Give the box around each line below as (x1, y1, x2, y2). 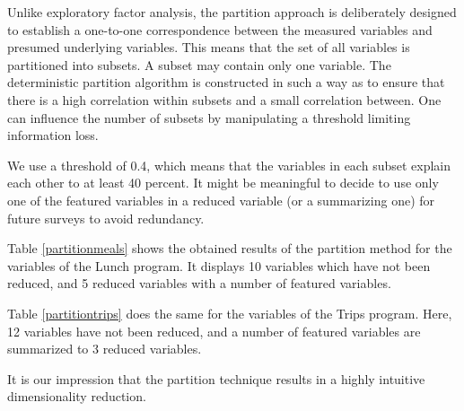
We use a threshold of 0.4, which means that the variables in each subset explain (7, 155, 451, 174)
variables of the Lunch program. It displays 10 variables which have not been (7, 256, 431, 275)
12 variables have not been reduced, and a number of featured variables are (7, 321, 421, 340)
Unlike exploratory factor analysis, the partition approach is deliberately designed (7, 3, 457, 21)
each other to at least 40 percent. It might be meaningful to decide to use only (7, 173, 439, 192)
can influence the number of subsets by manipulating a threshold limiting (7, 108, 411, 127)
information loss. (7, 126, 99, 144)
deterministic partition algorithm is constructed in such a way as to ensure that (7, 73, 445, 92)
